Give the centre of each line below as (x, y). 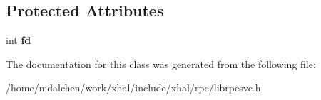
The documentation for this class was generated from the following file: (161, 63)
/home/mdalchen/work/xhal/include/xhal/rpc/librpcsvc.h (133, 88)
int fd (19, 40)
